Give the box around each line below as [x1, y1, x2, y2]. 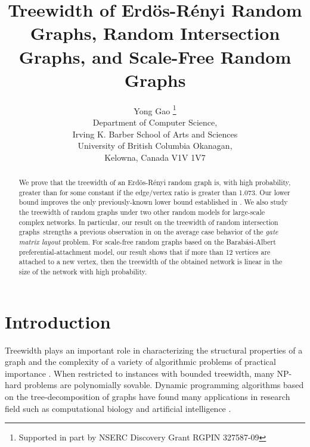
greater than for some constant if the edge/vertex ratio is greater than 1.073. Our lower [18, 187, 290, 197]
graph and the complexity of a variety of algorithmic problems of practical [5, 355, 276, 368]
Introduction [5, 309, 111, 333]
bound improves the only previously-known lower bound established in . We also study [18, 197, 288, 207]
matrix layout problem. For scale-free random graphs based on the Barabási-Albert [18, 237, 276, 247]
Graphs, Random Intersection [30, 21, 280, 45]
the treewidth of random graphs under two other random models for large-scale [18, 207, 265, 217]
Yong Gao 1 [134, 102, 176, 117]
